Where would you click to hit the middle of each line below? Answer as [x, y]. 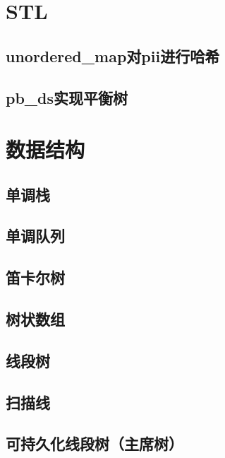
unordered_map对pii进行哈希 [113, 55]
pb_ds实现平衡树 [67, 97]
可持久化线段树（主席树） [95, 444]
